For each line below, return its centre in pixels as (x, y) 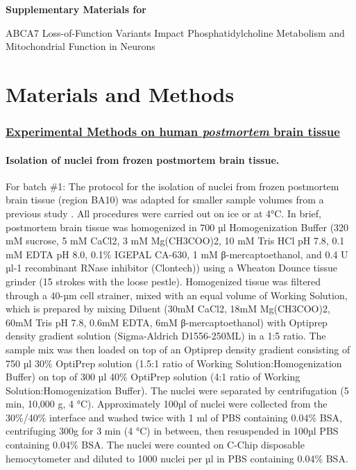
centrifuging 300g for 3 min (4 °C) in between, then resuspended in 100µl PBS (172, 431)
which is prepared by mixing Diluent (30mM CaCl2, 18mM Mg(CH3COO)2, (168, 309)
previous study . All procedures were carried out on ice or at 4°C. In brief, (163, 213)
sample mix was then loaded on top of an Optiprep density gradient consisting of (178, 349)
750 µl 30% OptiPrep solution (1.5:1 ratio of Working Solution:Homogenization (174, 363)
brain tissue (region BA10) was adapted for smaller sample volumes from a (165, 200)
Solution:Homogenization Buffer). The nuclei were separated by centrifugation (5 (177, 390)
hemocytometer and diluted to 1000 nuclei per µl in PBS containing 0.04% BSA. (177, 458)
